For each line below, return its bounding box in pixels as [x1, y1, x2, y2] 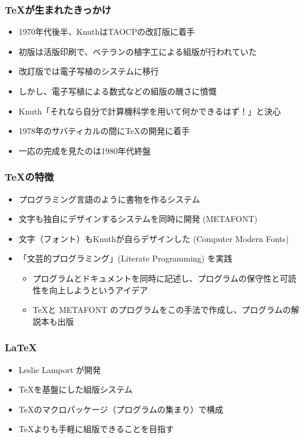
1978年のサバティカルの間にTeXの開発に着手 [18, 125, 190, 137]
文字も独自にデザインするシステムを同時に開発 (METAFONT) [18, 213, 257, 225]
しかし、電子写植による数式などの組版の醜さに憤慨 [18, 85, 217, 97]
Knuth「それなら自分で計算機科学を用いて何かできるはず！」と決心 [18, 104, 281, 117]
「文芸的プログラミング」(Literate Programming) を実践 [18, 252, 232, 264]
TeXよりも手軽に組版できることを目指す [18, 423, 174, 435]
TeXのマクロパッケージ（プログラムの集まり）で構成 [18, 403, 223, 415]
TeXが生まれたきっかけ [5, 2, 111, 17]
